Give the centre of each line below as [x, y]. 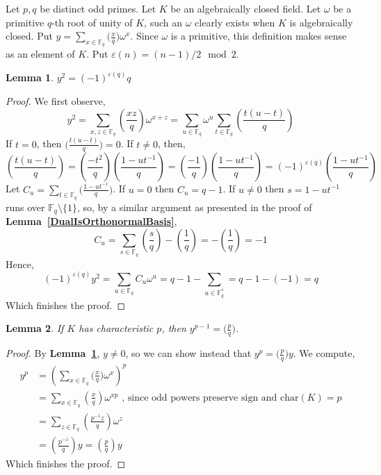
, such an [163, 22]
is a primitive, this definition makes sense [259, 36]
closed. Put [29, 36]
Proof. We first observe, [56, 101]
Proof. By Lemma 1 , [53, 353]
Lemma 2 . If [35, 328]
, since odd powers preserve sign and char [210, 398]
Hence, [20, 264]
